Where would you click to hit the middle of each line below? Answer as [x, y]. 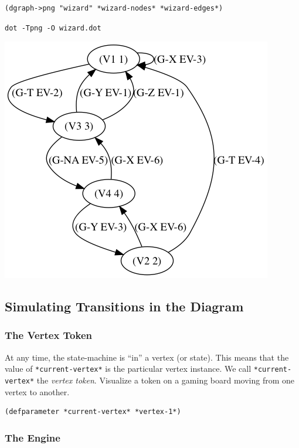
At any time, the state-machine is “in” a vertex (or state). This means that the [147, 357]
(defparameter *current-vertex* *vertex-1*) [93, 412]
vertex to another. [37, 391]
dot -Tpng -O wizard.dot [53, 28]
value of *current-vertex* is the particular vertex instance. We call [128, 369]
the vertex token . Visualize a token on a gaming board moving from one [166, 380]
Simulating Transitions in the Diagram [124, 306]
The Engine [33, 437]
